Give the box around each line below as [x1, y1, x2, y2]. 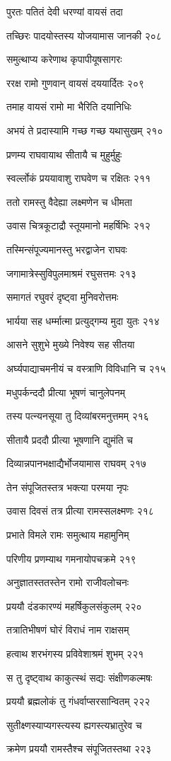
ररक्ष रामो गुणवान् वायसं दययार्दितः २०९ [6, 75, 144, 90]
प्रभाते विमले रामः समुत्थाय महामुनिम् [6, 527, 129, 542]
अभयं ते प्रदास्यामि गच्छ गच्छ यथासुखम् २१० [6, 122, 163, 137]
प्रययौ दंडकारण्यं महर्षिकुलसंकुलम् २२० [6, 598, 142, 613]
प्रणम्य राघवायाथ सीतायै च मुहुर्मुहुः [6, 147, 122, 161]
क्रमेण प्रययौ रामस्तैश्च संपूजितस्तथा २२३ [6, 741, 152, 756]
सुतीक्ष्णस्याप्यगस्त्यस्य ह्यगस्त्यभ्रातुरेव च [6, 717, 142, 732]
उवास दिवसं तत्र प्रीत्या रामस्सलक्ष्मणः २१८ [6, 503, 154, 518]
